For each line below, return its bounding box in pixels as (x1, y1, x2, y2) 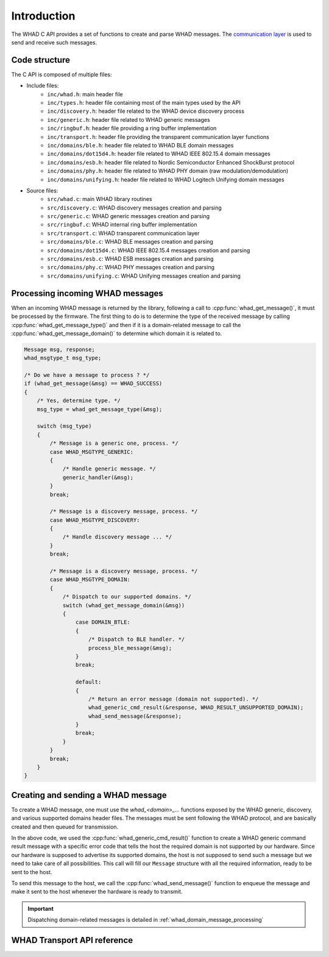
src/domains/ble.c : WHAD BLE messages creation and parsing (47, 238, 213, 245)
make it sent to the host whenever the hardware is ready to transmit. (11, 888, 183, 895)
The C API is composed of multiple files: (11, 71, 112, 78)
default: (75, 679, 102, 685)
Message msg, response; (24, 346, 96, 353)
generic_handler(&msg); (62, 474, 134, 481)
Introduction (11, 9, 76, 23)
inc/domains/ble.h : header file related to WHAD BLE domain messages (47, 141, 234, 149)
